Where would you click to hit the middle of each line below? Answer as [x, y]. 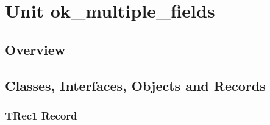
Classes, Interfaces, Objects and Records [135, 85]
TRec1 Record [41, 115]
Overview [35, 49]
